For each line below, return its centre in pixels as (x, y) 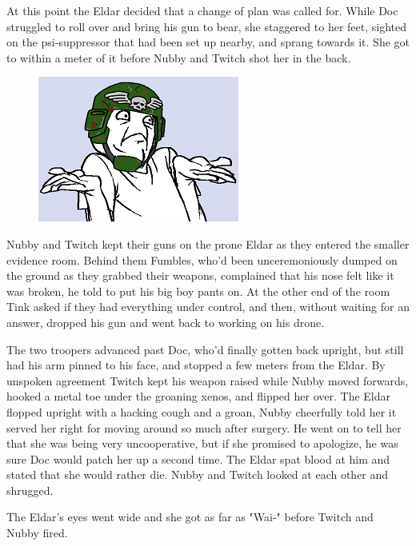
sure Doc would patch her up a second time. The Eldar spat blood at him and (198, 458)
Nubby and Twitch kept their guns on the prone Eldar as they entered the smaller (208, 243)
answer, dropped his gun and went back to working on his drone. (166, 322)
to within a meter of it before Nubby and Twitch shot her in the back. (179, 57)
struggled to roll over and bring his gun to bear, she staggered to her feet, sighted (206, 26)
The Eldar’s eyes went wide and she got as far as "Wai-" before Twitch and (190, 517)
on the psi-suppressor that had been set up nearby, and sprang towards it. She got (208, 42)
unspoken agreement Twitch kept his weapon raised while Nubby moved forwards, (208, 380)
